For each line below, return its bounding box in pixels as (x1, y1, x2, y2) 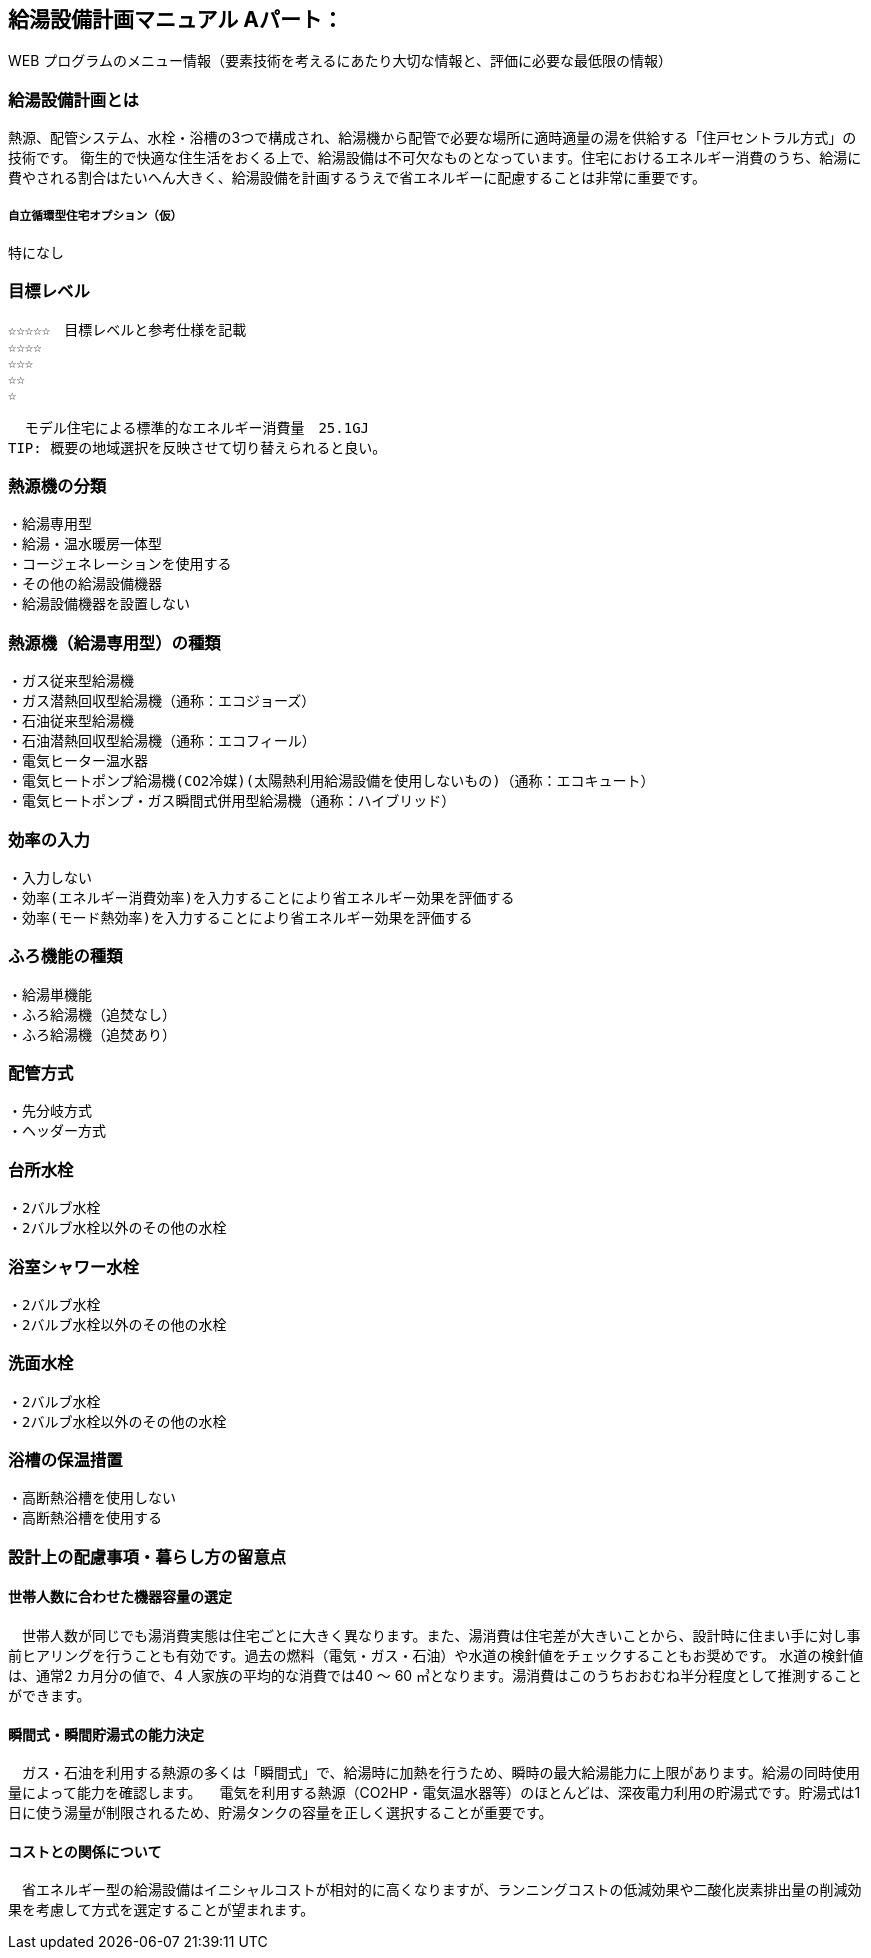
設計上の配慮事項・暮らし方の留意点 (8, 1546, 287, 1567)
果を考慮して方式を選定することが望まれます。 (8, 1901, 315, 1919)
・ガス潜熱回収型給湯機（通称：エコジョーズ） (8, 693, 316, 710)
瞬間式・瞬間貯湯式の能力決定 (8, 1725, 204, 1743)
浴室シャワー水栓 (8, 1256, 139, 1277)
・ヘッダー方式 (8, 1123, 106, 1140)
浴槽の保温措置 (8, 1450, 123, 1471)
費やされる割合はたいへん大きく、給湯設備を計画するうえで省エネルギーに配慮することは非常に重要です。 (8, 169, 706, 187)
